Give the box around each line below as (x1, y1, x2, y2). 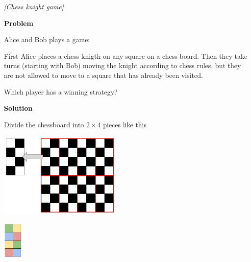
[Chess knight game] (4, 1, 64, 11)
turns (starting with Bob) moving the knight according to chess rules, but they (4, 60, 241, 71)
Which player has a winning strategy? (4, 86, 118, 96)
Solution (4, 103, 33, 113)
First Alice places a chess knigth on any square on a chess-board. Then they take (4, 50, 248, 61)
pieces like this (103, 119, 147, 129)
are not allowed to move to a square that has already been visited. (4, 70, 203, 80)
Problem (4, 18, 33, 28)
